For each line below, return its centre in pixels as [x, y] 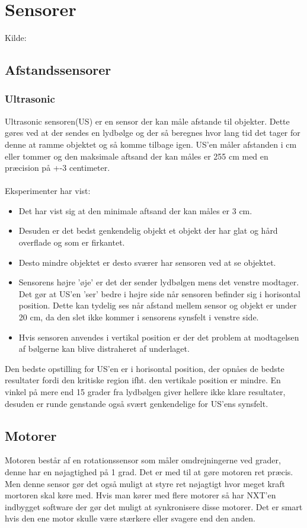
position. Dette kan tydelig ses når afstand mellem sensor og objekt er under [158, 305]
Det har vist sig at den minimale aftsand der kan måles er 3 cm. [135, 210]
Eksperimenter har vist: [48, 191]
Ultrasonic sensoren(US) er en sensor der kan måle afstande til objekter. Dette [147, 121]
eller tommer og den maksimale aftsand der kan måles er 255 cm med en [137, 156]
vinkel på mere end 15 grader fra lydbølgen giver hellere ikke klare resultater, [145, 392]
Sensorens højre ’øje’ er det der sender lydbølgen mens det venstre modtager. [159, 282]
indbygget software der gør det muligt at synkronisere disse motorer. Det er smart [154, 506]
